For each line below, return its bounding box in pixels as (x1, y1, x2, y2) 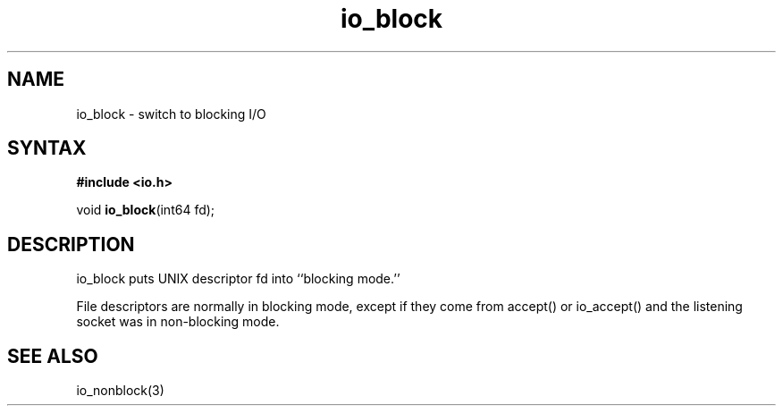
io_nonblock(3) (76, 383, 164, 399)
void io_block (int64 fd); (76, 202, 215, 218)
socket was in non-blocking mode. (76, 314, 280, 330)
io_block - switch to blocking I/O (76, 105, 266, 122)
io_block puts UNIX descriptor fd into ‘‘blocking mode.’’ (76, 271, 400, 287)
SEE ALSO (7, 344, 98, 367)
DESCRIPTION (7, 232, 135, 256)
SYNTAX (7, 137, 87, 160)
